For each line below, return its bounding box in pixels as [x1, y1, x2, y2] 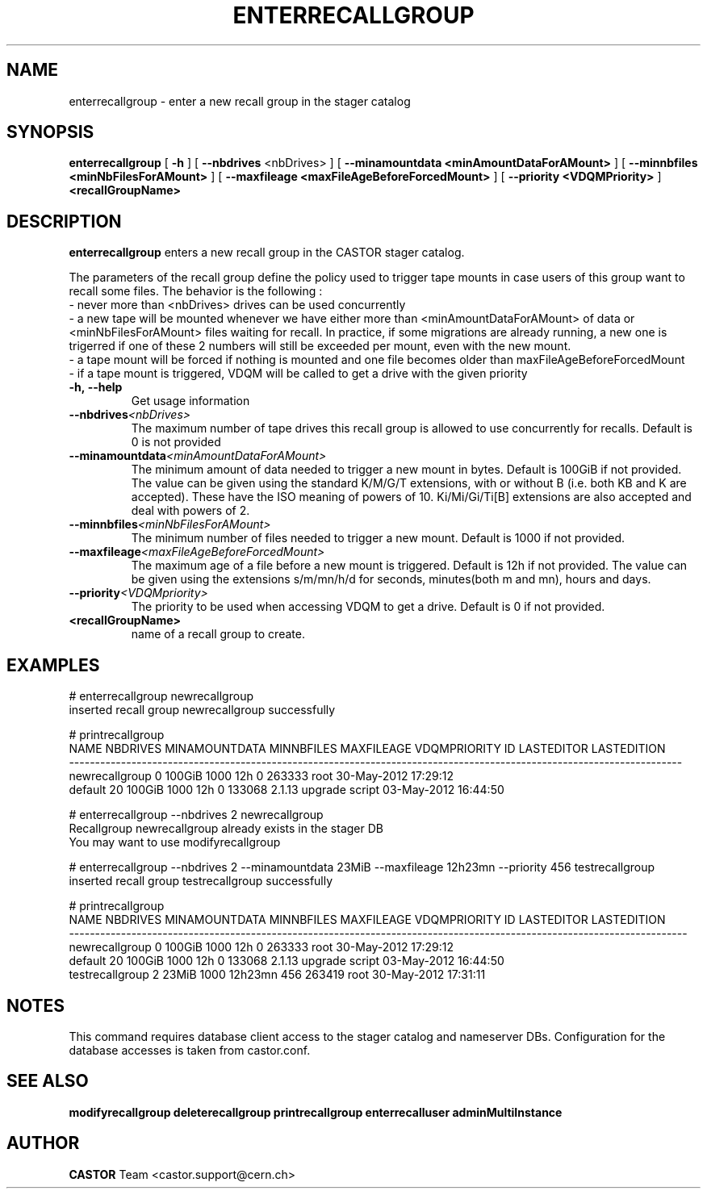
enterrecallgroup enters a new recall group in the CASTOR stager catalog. [69, 245, 465, 260]
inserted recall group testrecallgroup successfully [69, 874, 333, 888]
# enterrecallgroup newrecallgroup [69, 689, 253, 704]
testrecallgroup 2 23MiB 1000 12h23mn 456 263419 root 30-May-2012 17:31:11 [69, 967, 486, 982]
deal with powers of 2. [131, 503, 250, 518]
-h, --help [69, 380, 123, 395]
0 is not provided [131, 435, 221, 449]
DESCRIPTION [6, 211, 122, 232]
